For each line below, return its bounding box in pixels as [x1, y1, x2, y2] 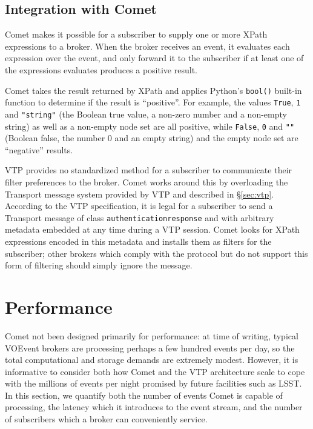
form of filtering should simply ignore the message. [5, 259, 193, 271]
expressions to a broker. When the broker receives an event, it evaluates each [5, 39, 290, 52]
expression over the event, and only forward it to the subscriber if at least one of [5, 52, 304, 64]
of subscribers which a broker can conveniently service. [5, 413, 208, 425]
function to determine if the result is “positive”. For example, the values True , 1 [5, 96, 301, 108]
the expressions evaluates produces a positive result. [5, 63, 197, 76]
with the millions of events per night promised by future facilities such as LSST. [5, 377, 302, 390]
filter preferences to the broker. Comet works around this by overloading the [5, 175, 288, 188]
